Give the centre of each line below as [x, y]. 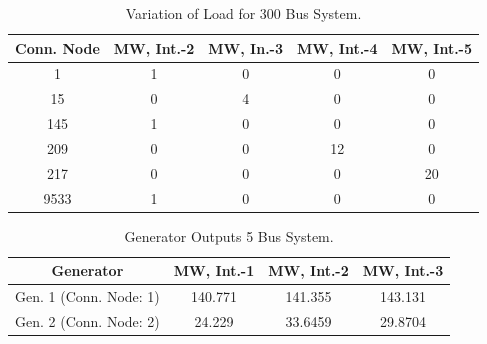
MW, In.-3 [246, 47]
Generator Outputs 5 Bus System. [229, 235]
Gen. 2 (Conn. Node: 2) [87, 321]
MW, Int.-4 [337, 47]
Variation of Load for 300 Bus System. [243, 13]
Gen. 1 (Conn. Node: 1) [87, 296]
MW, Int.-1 [214, 270]
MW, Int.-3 [403, 270]
